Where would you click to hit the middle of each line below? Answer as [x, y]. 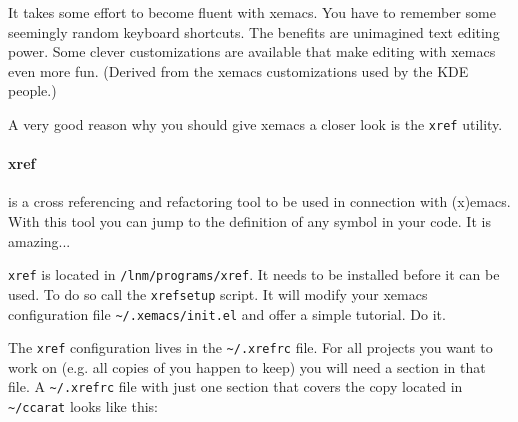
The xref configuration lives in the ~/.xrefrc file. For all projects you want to [250, 347]
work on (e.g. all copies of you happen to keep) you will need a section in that [247, 366]
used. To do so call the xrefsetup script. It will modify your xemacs [218, 293]
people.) [32, 90]
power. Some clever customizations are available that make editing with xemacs [252, 51]
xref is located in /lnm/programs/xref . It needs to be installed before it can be [254, 274]
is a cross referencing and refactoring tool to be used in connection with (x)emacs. [259, 201]
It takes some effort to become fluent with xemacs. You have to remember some [252, 12]
